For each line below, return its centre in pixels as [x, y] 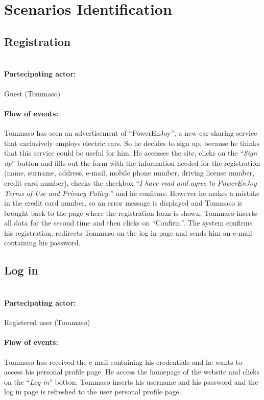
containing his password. [42, 243]
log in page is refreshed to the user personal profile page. [93, 392]
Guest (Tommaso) [32, 93]
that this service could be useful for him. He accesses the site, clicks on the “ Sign [131, 153]
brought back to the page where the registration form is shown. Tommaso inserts [131, 212]
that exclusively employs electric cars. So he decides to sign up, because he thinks [132, 143]
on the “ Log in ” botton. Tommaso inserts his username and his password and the [131, 381]
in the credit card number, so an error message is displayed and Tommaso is [123, 203]
